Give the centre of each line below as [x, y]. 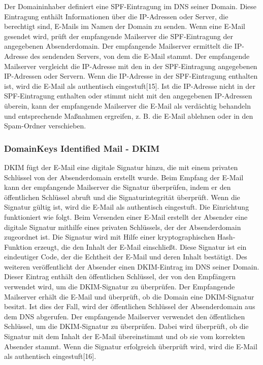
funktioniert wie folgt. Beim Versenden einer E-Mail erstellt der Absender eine [126, 217]
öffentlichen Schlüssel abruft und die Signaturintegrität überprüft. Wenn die [122, 197]
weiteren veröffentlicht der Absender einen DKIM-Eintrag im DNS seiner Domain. [132, 266]
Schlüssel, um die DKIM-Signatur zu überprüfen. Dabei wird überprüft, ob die [126, 326]
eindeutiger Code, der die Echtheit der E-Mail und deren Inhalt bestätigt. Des [126, 257]
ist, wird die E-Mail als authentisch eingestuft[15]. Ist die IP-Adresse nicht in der [130, 86]
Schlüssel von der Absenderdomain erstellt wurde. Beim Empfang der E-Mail [124, 177]
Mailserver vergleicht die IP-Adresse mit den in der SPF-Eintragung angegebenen [131, 66]
